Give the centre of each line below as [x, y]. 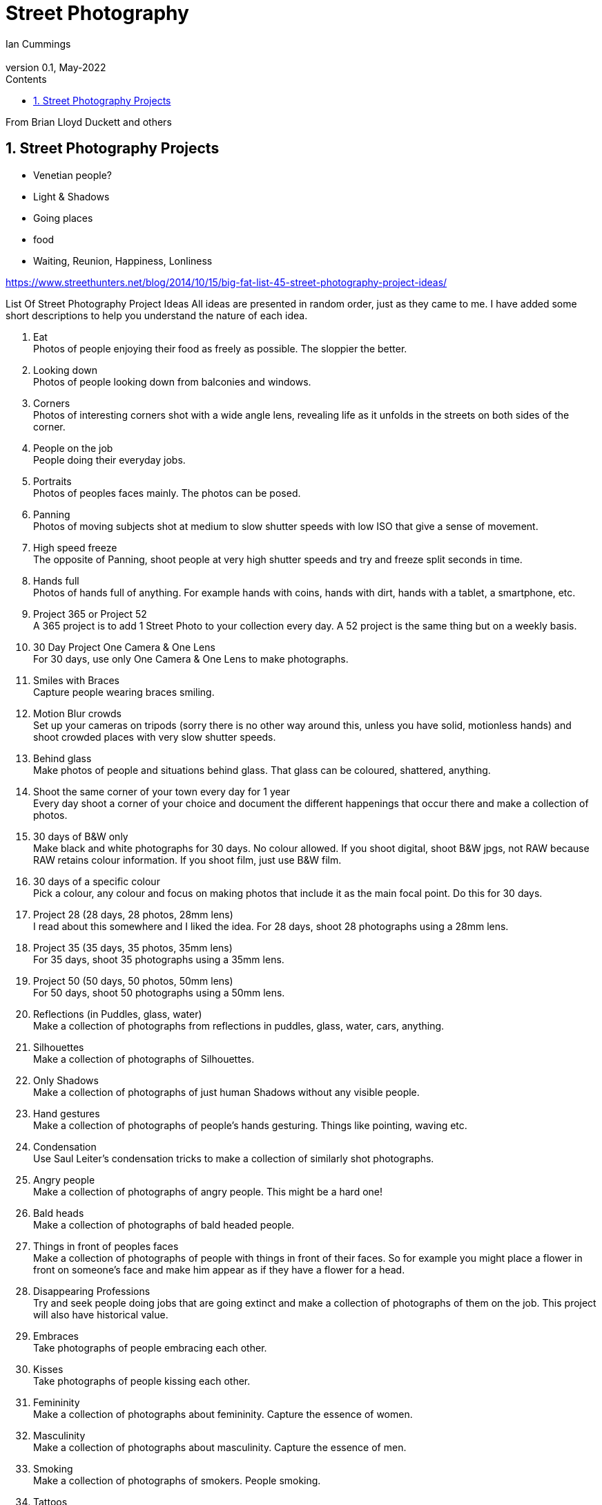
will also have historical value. [101, 1314]
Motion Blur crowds [77, 713]
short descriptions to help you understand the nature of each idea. [157, 315]
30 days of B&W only [81, 836]
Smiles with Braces [77, 680]
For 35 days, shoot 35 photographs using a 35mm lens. [159, 959]
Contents [26, 79]
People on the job [73, 448]
